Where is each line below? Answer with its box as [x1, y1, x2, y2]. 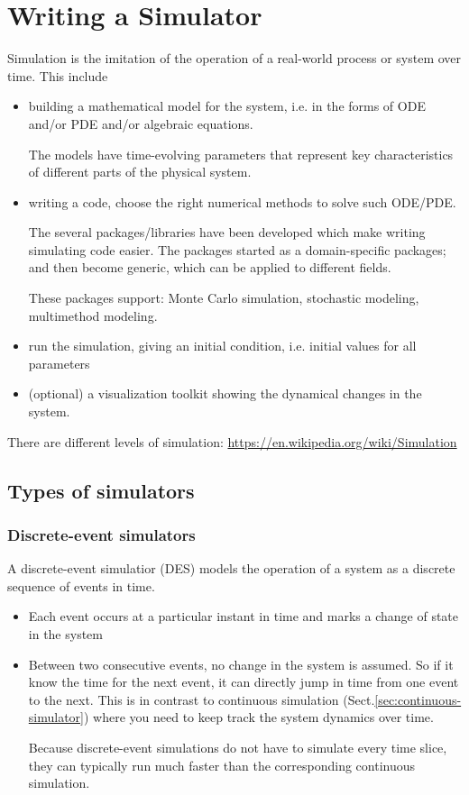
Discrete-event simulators [7, 523, 196, 545]
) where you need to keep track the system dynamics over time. [83, 708, 434, 726]
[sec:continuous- [374, 690, 462, 708]
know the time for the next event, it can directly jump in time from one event [28, 672, 459, 691]
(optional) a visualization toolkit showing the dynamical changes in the [28, 384, 422, 403]
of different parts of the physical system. [28, 162, 252, 181]
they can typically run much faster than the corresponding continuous [28, 755, 415, 774]
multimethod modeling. [28, 306, 158, 324]
